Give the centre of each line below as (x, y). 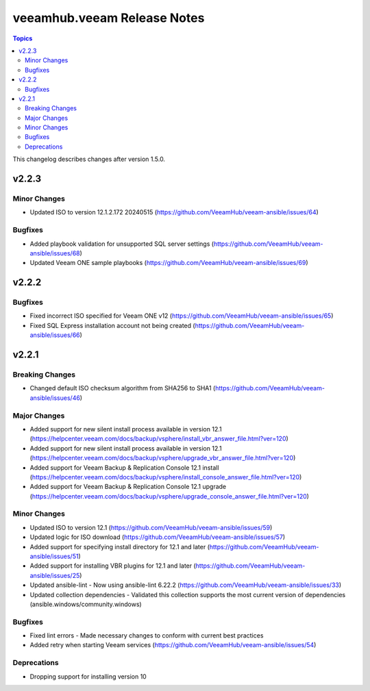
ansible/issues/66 (55, 335)
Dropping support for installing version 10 (88, 676)
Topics (23, 38)
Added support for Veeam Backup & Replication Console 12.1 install (124, 467)
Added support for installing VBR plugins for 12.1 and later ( (113, 566)
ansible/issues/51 (54, 556)
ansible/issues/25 (55, 575)
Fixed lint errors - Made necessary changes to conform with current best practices (147, 636)
